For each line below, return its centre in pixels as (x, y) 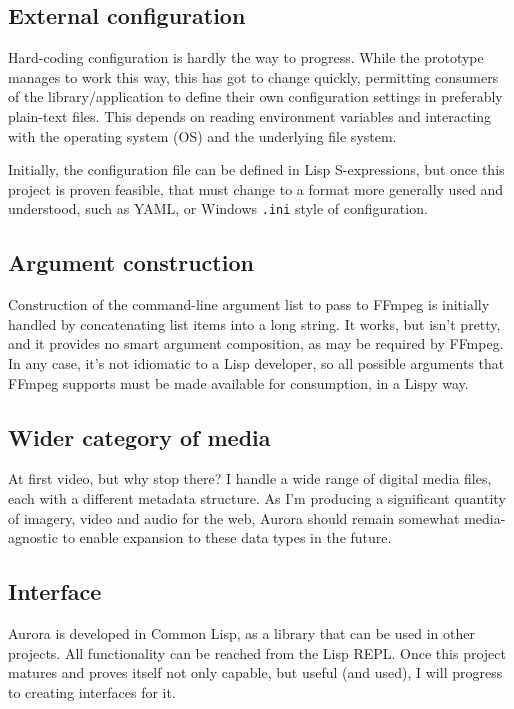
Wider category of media (139, 436)
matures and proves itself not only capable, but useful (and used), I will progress (255, 672)
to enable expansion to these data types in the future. (227, 537)
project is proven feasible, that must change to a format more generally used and (256, 188)
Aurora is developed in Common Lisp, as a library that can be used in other (241, 632)
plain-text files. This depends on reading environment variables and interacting (250, 115)
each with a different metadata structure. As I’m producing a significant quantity (257, 497)
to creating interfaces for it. (92, 691)
